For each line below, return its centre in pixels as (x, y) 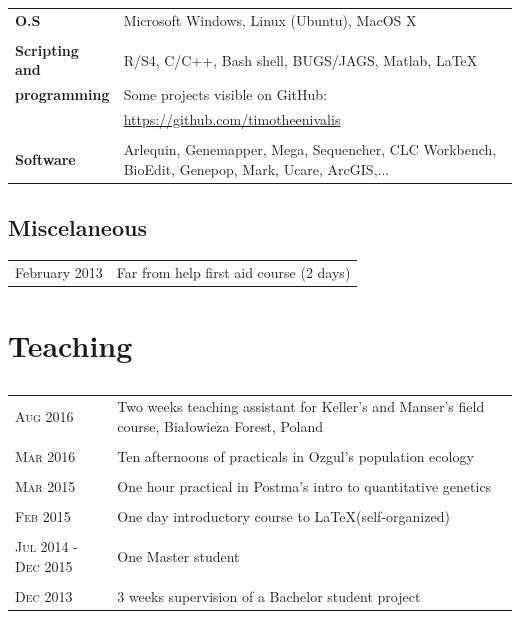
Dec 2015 (44, 566)
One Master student (178, 556)
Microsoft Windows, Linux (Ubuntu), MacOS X (270, 19)
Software (45, 159)
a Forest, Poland (273, 426)
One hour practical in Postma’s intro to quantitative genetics (304, 486)
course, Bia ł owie (167, 426)
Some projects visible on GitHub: (225, 94)
